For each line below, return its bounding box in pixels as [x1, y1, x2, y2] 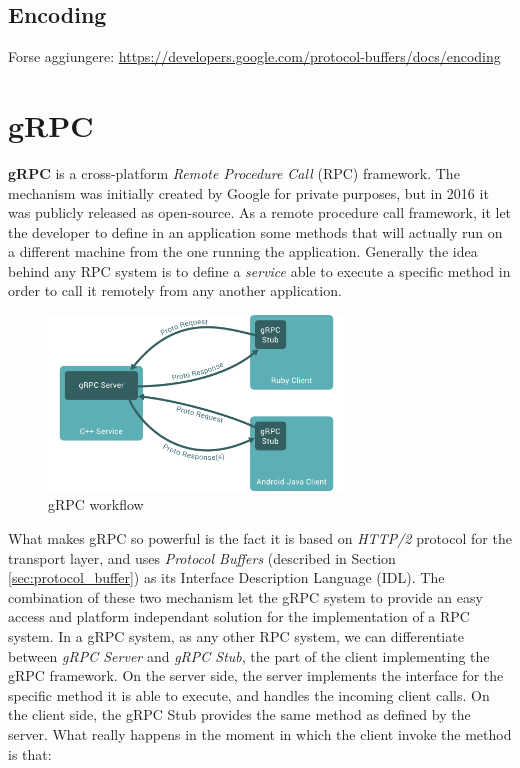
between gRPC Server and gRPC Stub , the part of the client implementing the [8, 645, 490, 666]
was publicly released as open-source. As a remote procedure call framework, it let [8, 202, 512, 223]
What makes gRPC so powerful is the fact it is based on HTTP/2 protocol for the [8, 528, 512, 549]
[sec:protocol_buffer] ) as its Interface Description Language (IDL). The [8, 567, 445, 588]
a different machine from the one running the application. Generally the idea [8, 241, 478, 262]
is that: [8, 743, 52, 764]
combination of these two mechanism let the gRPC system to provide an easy [8, 586, 483, 607]
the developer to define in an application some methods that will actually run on [8, 221, 503, 242]
